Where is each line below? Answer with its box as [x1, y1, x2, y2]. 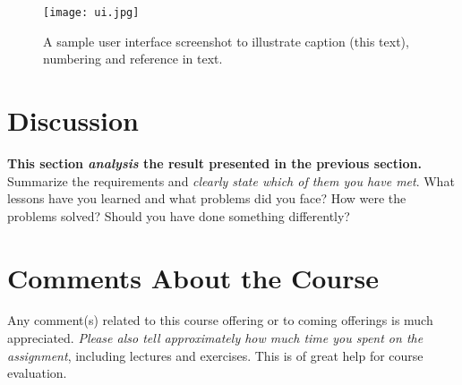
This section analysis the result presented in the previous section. [7, 153, 422, 172]
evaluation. [7, 364, 67, 382]
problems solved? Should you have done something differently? [7, 206, 350, 225]
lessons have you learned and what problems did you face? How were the [7, 189, 406, 208]
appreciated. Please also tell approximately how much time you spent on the [7, 329, 423, 347]
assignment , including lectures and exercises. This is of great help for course [7, 346, 423, 364]
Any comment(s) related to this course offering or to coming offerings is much [7, 311, 433, 329]
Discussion [7, 102, 139, 139]
